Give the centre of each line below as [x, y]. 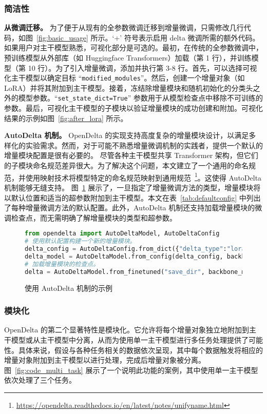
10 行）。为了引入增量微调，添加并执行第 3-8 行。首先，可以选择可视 [142, 67]
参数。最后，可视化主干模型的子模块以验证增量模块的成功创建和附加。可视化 [133, 108]
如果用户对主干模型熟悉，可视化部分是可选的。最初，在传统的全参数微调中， [133, 47]
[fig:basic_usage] [62, 37]
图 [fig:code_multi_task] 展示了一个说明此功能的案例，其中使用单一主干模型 [131, 370]
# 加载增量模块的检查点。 [62, 264]
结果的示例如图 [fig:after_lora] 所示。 [66, 118]
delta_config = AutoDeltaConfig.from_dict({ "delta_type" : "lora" [137, 249]
